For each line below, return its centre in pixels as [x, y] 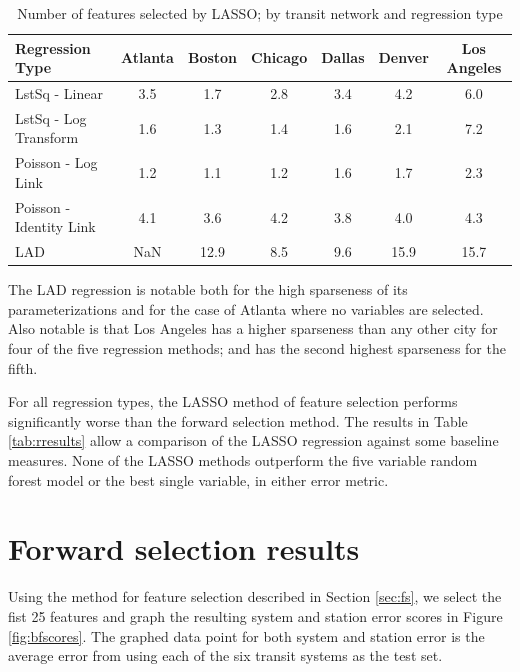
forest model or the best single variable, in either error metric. [198, 479]
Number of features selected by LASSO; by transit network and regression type [260, 13]
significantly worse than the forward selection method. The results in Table [238, 420]
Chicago [279, 57]
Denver [403, 57]
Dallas [343, 57]
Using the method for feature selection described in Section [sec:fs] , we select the [255, 596]
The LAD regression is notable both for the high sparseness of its [208, 289]
